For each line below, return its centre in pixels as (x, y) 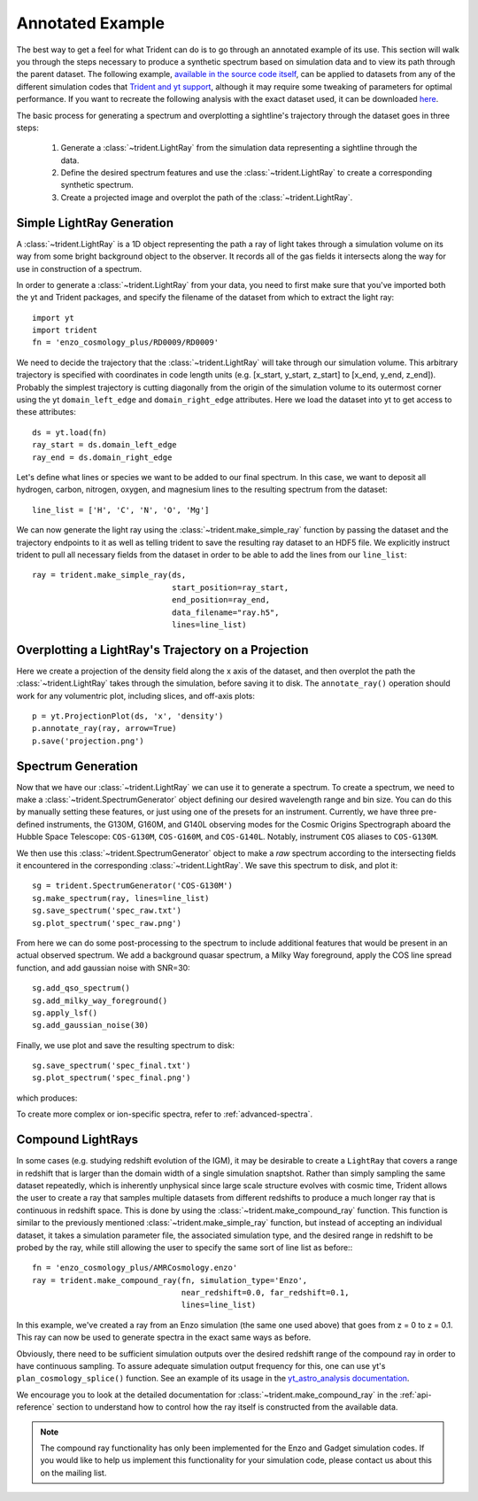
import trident (65, 331)
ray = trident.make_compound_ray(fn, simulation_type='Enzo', (170, 1280)
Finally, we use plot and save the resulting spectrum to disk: (125, 1045)
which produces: (47, 1098)
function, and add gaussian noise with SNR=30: (103, 968)
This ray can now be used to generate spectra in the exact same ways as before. (164, 1337)
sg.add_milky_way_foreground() (100, 1000)
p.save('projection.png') (89, 741)
